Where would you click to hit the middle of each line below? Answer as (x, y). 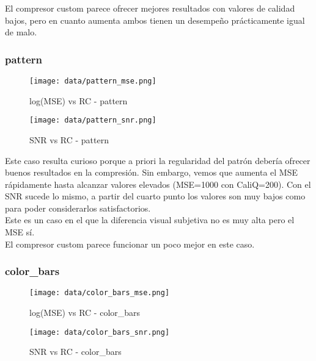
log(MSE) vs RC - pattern (79, 100)
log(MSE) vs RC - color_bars (85, 313)
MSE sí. (20, 232)
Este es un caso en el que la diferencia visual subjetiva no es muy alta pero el (150, 220)
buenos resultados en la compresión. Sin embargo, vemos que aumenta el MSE (152, 172)
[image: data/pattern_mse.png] (93, 81)
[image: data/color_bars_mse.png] (100, 293)
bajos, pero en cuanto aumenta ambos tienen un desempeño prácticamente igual (155, 20)
